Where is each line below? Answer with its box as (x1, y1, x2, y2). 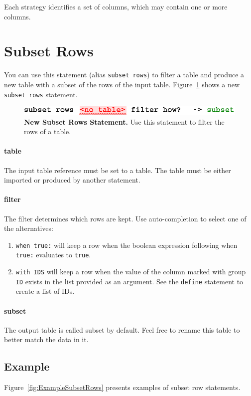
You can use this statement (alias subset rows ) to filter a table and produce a (4, 69, 245, 80)
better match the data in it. (4, 334, 89, 345)
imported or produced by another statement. (4, 175, 140, 185)
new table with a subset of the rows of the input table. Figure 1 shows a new (4, 79, 240, 89)
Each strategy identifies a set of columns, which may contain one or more (4, 1, 228, 11)
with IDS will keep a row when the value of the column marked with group (15, 266, 246, 277)
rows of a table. (24, 126, 71, 137)
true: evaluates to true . (15, 249, 91, 260)
